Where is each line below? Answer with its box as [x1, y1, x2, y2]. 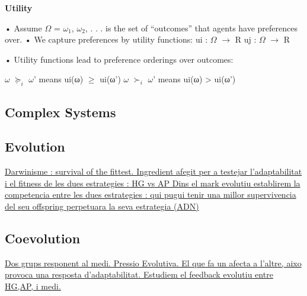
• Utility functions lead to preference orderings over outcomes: [5, 53, 234, 65]
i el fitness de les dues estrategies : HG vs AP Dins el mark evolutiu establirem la [5, 176, 300, 189]
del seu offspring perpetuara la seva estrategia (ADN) [5, 200, 199, 212]
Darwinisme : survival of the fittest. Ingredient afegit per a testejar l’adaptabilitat [5, 165, 302, 178]
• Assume [5, 21, 42, 34]
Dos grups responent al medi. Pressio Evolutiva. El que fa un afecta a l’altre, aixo [5, 256, 302, 269]
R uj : [235, 33, 257, 46]
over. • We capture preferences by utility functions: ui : [5, 33, 208, 46]
